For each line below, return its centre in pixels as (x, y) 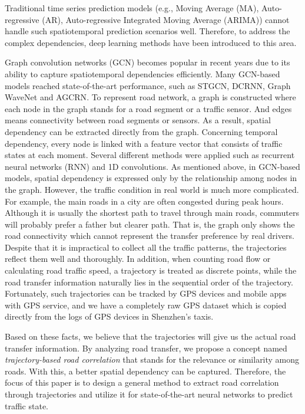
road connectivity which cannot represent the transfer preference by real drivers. (150, 236)
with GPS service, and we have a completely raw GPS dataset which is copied (146, 305)
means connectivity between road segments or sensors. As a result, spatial (138, 120)
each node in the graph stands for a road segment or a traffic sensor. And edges (148, 108)
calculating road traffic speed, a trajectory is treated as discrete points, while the (151, 270)
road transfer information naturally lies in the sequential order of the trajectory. (149, 282)
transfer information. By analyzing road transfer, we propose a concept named (146, 348)
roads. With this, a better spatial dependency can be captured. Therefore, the (145, 371)
